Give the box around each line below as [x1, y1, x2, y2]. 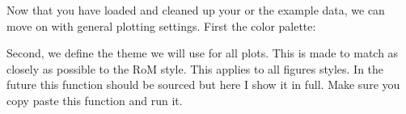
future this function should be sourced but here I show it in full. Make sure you [6, 76, 400, 93]
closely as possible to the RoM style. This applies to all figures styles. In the [6, 60, 384, 77]
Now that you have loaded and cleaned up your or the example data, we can [6, 2, 385, 18]
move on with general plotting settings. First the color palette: [6, 17, 316, 34]
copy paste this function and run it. [6, 91, 183, 108]
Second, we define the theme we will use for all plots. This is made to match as [6, 44, 399, 61]
